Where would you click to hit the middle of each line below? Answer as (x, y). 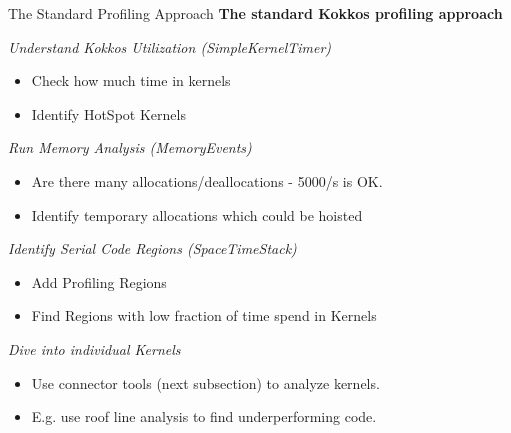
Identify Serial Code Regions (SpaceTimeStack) (152, 248)
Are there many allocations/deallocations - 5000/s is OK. (207, 180)
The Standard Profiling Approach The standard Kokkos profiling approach (255, 13)
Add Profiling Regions (99, 281)
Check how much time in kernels (131, 80)
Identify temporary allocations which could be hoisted (197, 214)
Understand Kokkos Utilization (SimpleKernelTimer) (170, 46)
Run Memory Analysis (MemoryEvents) (130, 147)
